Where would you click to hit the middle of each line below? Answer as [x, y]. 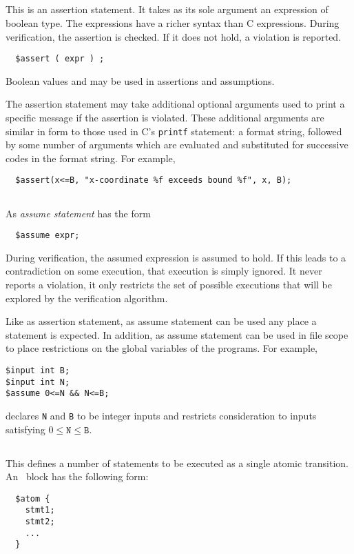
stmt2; [40, 522]
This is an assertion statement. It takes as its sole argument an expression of [167, 9]
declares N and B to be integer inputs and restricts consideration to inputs [161, 415]
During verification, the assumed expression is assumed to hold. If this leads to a [176, 257]
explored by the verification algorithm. [87, 298]
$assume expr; [48, 236]
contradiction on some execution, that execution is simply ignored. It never [164, 271]
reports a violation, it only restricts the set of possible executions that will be [169, 284]
